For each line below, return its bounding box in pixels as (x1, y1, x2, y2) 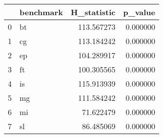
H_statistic (70, 6, 116, 18)
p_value (123, 6, 156, 18)
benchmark (20, 6, 63, 18)
